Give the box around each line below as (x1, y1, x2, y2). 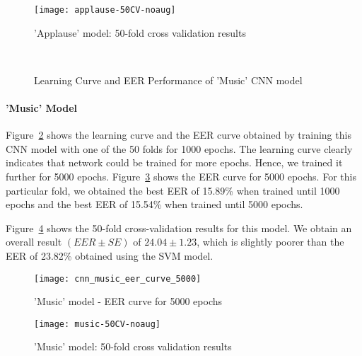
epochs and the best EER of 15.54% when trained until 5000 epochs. (6, 197, 303, 212)
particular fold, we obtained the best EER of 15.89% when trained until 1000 (6, 183, 340, 197)
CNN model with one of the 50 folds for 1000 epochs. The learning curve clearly (6, 141, 353, 156)
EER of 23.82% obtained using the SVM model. (6, 248, 214, 263)
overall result (6, 234, 62, 249)
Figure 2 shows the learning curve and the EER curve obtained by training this (6, 127, 351, 142)
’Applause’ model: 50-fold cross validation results (34, 25, 246, 40)
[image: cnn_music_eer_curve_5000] (34, 273, 202, 284)
